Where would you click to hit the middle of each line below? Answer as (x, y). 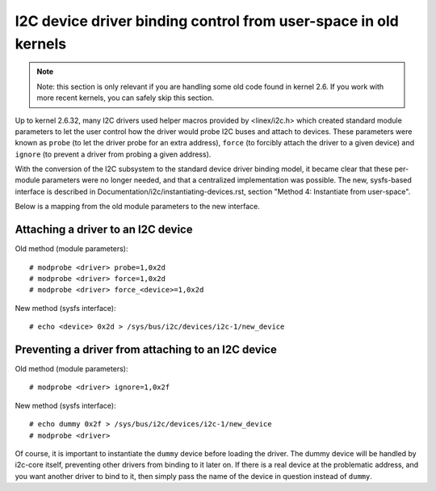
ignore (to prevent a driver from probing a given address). (113, 154)
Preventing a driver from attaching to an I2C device (146, 349)
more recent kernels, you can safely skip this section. (125, 98)
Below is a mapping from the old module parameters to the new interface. (137, 207)
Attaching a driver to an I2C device (104, 230)
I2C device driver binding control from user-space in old (207, 21)
